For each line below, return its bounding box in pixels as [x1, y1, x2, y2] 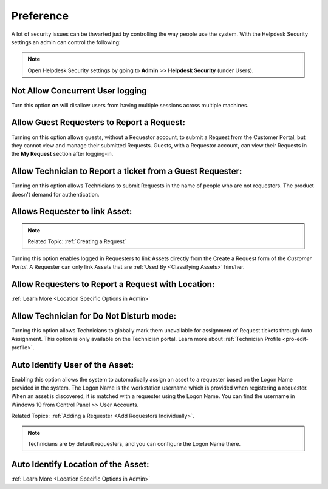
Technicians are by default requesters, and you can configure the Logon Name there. [27, 440, 241, 448]
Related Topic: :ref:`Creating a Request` [27, 238, 127, 245]
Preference [11, 9, 69, 22]
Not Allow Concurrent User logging [11, 86, 147, 96]
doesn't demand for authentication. [11, 191, 100, 198]
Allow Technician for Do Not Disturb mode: [11, 311, 176, 321]
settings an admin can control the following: [11, 38, 121, 46]
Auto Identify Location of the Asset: [11, 459, 149, 470]
